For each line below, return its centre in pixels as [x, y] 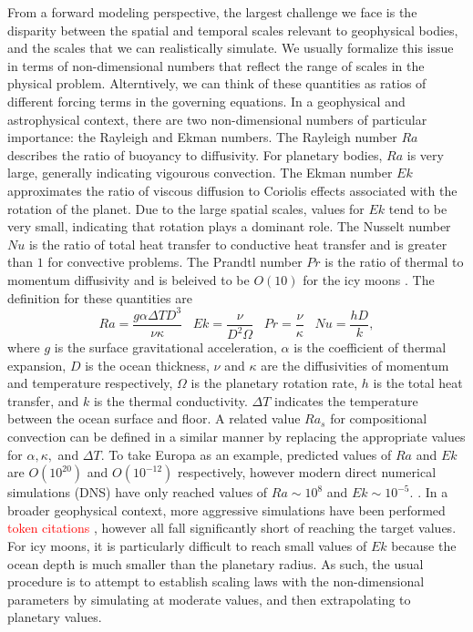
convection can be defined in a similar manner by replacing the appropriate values [236, 436]
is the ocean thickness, [147, 365]
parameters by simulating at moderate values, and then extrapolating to [209, 599]
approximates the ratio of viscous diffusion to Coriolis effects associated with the [232, 190]
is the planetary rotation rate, [274, 383]
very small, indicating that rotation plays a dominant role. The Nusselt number [229, 226]
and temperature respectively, [90, 383]
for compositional [379, 418]
